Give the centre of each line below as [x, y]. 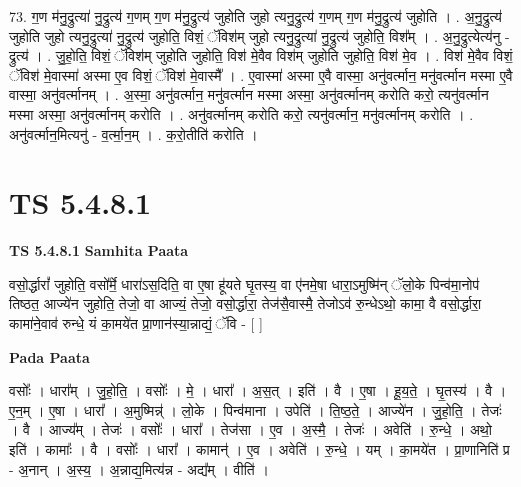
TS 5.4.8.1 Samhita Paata [99, 250]
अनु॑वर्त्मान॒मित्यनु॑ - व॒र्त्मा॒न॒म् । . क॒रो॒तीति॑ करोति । [133, 133]
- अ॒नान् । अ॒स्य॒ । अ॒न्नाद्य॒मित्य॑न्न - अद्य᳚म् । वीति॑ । [139, 468]
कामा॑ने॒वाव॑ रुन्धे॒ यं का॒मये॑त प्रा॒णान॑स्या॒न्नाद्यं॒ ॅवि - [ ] [136, 323]
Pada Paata [49, 356]
